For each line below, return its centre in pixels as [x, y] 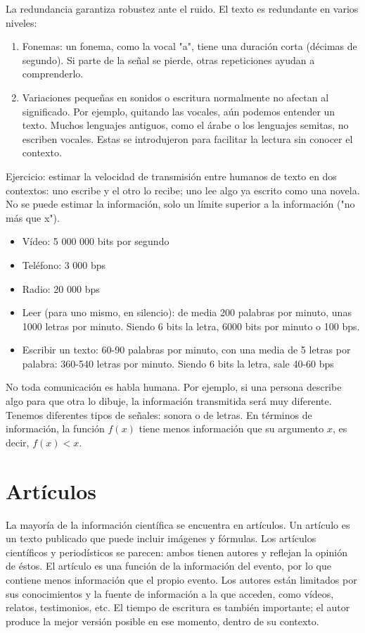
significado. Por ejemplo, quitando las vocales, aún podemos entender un [179, 111]
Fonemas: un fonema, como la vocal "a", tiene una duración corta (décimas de [190, 46]
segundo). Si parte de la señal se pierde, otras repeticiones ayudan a [168, 59]
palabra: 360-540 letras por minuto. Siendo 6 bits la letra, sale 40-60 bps [178, 363]
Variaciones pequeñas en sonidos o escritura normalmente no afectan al [175, 97]
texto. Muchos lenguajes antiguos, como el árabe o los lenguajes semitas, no [185, 125]
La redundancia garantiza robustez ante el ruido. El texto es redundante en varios [182, 8]
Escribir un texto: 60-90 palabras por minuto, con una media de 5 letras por [186, 350]
